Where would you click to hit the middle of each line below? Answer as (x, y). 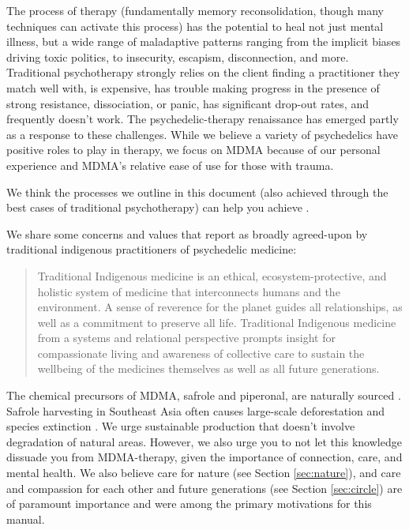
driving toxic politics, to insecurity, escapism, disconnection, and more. (178, 56)
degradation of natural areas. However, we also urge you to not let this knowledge (204, 441)
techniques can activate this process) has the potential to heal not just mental (195, 26)
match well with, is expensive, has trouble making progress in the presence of (193, 87)
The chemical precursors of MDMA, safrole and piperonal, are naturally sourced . (204, 395)
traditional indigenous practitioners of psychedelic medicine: (152, 249)
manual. (26, 519)
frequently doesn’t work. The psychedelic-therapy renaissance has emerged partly (203, 119)
